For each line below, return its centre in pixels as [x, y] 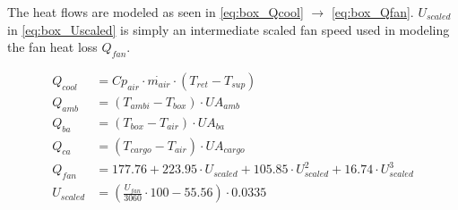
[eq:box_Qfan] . [372, 12]
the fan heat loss [52, 47]
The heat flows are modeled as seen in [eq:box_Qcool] [156, 12]
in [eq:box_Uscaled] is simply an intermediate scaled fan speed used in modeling [229, 29]
